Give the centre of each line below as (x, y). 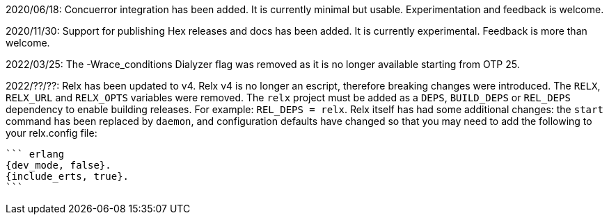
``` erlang (35, 154)
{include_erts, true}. (68, 176)
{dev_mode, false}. (58, 165)
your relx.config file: (52, 133)
